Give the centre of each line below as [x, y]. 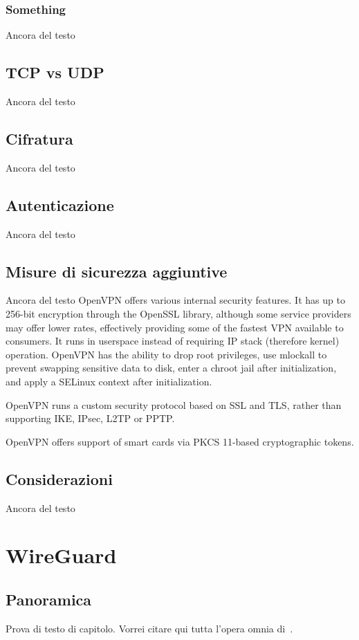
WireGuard [61, 555]
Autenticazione [60, 204]
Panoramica [49, 599]
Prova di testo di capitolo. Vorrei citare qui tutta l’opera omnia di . [149, 628]
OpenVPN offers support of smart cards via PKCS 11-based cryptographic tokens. [180, 441]
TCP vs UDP [55, 72]
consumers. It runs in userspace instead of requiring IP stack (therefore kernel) [173, 341]
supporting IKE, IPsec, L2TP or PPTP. [90, 418]
